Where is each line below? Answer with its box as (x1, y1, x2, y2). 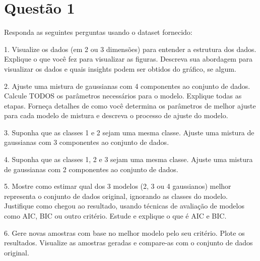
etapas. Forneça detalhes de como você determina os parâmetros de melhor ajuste (4, 100, 256, 111)
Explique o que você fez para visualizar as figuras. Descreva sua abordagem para (4, 54, 252, 64)
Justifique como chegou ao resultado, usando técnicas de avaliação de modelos (4, 200, 244, 211)
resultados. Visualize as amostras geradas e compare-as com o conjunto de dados (4, 237, 253, 248)
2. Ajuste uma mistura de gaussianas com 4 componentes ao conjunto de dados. (4, 80, 250, 91)
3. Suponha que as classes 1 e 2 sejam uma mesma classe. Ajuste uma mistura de (4, 127, 254, 137)
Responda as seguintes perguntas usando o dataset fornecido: (4, 27, 192, 37)
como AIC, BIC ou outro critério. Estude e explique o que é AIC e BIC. (4, 211, 227, 221)
